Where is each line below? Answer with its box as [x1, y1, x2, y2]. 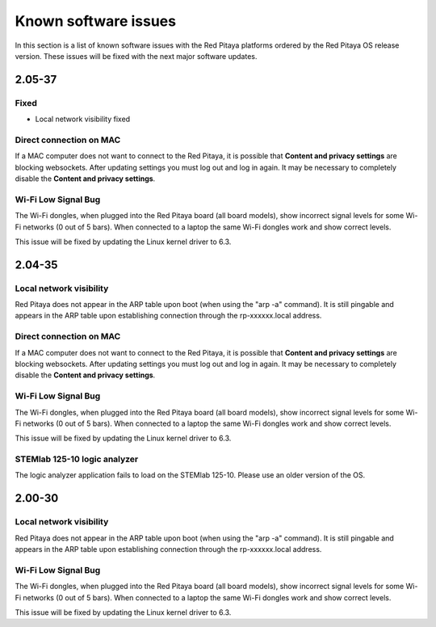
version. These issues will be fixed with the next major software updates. [15, 51, 258, 61]
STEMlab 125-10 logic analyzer [15, 453, 139, 465]
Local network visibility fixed [35, 114, 131, 124]
